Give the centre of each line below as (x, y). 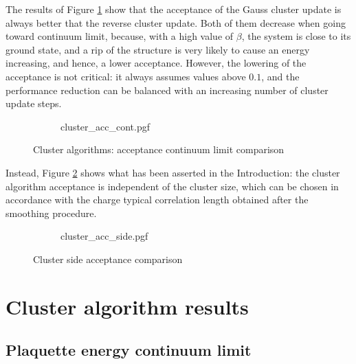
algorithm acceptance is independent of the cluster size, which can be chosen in (172, 186)
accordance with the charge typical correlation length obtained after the (157, 200)
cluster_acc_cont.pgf (105, 126)
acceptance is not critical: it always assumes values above (126, 76)
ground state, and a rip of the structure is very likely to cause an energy (158, 49)
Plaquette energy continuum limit (129, 350)
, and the (280, 76)
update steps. (34, 103)
